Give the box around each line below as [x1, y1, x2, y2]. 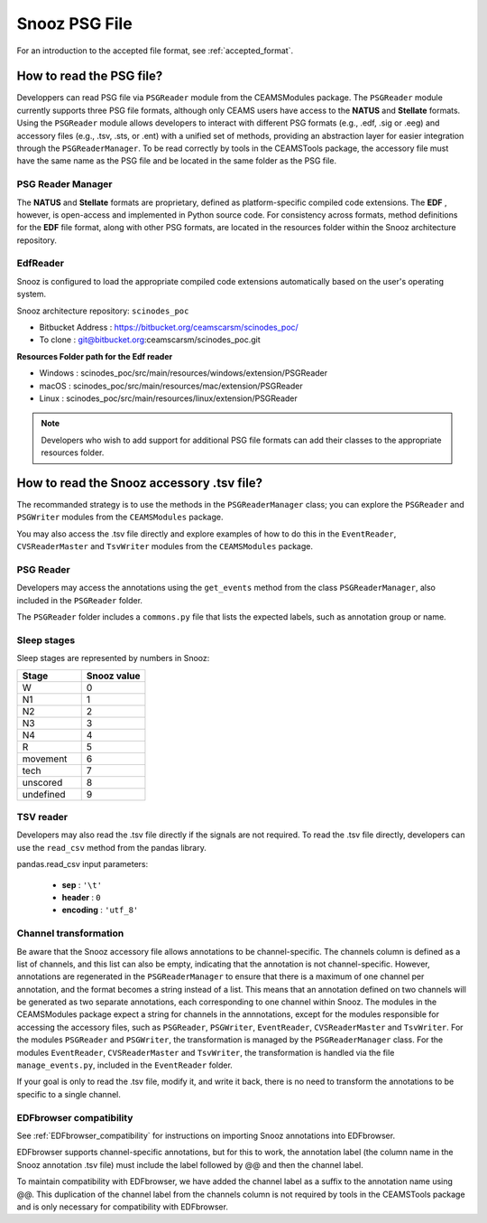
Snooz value [86, 669, 141, 682]
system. [16, 289, 47, 300]
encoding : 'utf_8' [61, 904, 139, 916]
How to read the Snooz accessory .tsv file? [16, 475, 263, 490]
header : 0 [61, 892, 101, 902]
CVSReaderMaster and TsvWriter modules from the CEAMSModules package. [16, 541, 313, 552]
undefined [22, 788, 67, 800]
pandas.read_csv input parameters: [16, 859, 149, 870]
